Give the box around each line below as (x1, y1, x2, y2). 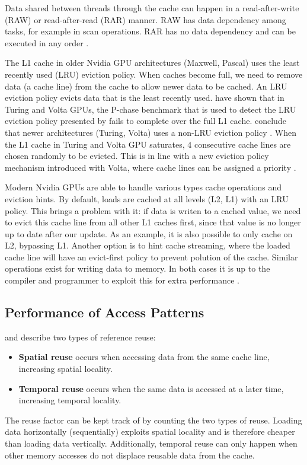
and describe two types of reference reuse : (5, 330, 156, 343)
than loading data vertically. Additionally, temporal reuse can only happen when (5, 437, 298, 450)
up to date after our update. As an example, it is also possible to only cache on (5, 227, 293, 240)
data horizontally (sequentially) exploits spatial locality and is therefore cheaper (5, 425, 295, 438)
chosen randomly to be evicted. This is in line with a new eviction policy (5, 149, 269, 162)
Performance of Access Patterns (5, 303, 204, 321)
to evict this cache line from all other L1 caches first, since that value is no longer (5, 216, 301, 228)
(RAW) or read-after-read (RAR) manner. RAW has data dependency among (5, 13, 286, 26)
